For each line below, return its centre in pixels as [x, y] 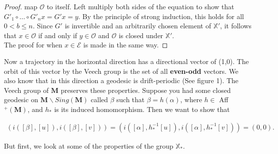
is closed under [141, 35]
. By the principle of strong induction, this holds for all [161, 16]
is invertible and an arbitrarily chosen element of [138, 26]
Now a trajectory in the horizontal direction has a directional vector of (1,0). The [126, 61]
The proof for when [33, 45]
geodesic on [21, 99]
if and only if [57, 35]
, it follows [236, 26]
